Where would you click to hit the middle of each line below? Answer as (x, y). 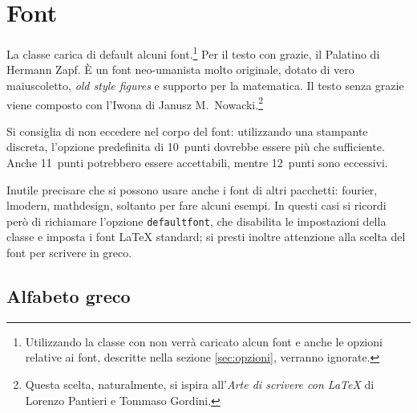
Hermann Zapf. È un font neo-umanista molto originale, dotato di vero (180, 70)
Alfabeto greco (69, 296)
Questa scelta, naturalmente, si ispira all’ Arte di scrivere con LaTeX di (200, 384)
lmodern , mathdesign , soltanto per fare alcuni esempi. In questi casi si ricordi (196, 205)
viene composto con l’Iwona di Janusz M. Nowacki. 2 (135, 103)
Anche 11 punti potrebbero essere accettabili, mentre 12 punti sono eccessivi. (197, 162)
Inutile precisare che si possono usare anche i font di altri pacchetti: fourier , (192, 189)
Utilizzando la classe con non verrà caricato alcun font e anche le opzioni (204, 341)
